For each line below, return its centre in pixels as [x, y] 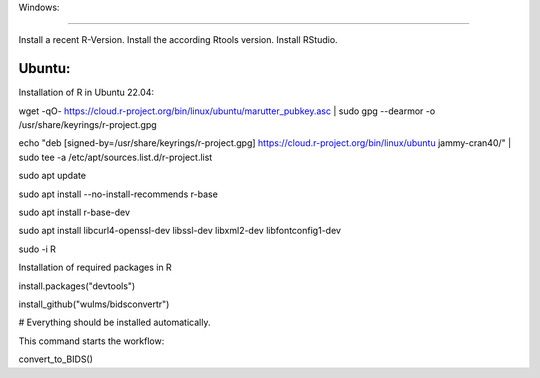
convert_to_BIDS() [56, 359]
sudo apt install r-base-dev [74, 212]
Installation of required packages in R [95, 267]
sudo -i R [37, 249]
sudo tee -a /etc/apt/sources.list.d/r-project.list [115, 157]
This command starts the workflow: [91, 341]
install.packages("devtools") [77, 286]
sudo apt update [52, 176]
